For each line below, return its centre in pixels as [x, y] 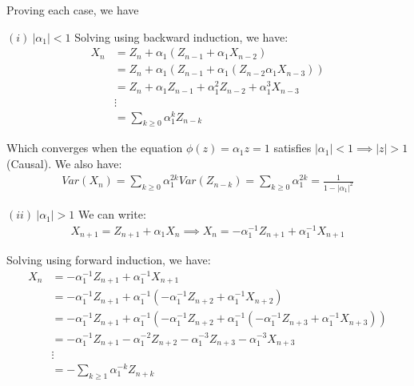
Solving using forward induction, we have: [109, 260]
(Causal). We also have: [64, 164]
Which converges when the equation [95, 148]
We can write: [112, 214]
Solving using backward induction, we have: [181, 36]
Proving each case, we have [73, 10]
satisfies [293, 148]
